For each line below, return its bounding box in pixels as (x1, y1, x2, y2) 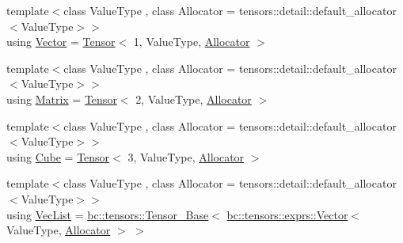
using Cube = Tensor (6, 148, 110, 165)
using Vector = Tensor (6, 33, 116, 50)
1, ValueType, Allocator (133, 33, 250, 50)
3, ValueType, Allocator (127, 148, 245, 165)
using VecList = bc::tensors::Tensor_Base (6, 206, 209, 222)
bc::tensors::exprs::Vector (226, 206, 348, 222)
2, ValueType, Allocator (135, 90, 252, 107)
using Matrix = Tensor (6, 90, 117, 107)
